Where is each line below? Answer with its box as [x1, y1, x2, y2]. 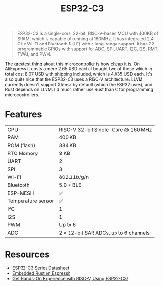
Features [5, 109, 42, 120]
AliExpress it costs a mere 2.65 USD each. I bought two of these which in [5, 66, 153, 72]
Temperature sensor [7, 198, 54, 204]
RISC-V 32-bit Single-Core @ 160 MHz [58, 126, 152, 133]
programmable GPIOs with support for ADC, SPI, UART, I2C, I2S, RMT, [17, 46, 159, 52]
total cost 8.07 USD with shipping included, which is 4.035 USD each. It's [5, 71, 153, 77]
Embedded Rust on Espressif [12, 270, 71, 276]
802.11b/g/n [58, 174, 89, 181]
